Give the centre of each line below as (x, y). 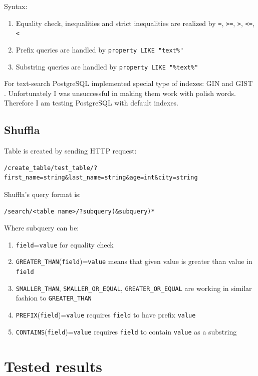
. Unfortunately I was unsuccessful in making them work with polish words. (120, 93)
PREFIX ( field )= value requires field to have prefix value (106, 315)
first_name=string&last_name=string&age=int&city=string (101, 178)
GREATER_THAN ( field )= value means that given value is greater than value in (134, 261)
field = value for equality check (65, 244)
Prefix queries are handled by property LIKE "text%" (100, 49)
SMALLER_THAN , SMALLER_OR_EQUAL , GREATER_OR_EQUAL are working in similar (134, 288)
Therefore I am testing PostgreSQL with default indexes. (91, 103)
